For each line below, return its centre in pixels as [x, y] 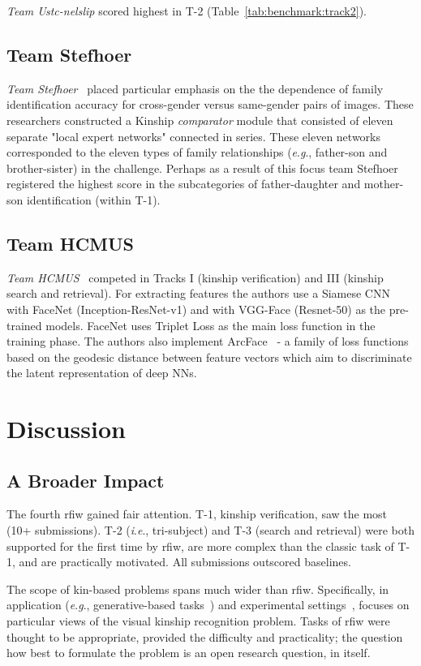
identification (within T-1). [93, 199]
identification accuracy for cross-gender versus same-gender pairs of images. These [210, 104]
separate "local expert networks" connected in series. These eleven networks [193, 136]
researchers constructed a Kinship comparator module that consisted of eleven [200, 120]
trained [24, 325]
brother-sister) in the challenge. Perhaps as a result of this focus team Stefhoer [202, 168]
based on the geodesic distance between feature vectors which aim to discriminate [209, 357]
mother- [384, 184]
